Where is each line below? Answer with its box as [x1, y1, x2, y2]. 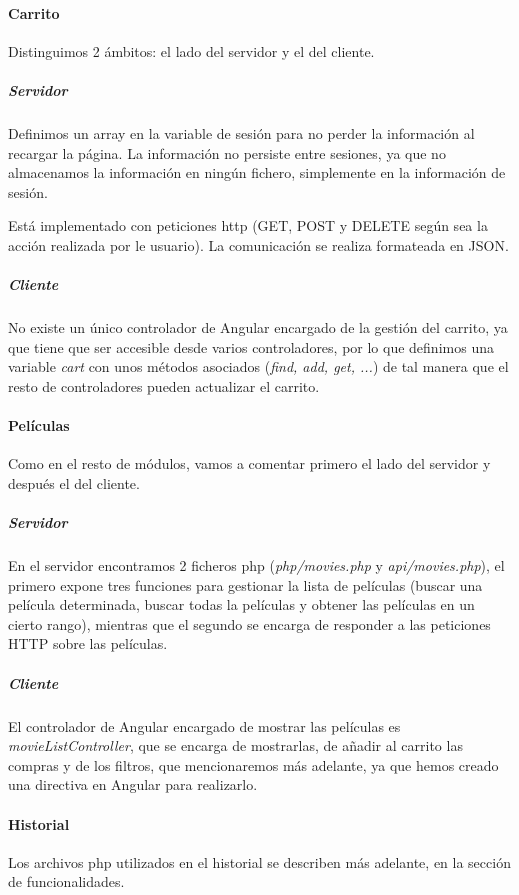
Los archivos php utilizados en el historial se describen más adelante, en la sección [8, 851, 511, 872]
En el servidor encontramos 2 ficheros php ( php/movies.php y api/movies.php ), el [8, 555, 505, 575]
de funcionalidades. [8, 871, 125, 892]
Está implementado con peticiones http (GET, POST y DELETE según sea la [8, 215, 488, 236]
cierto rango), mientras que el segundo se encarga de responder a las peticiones [8, 613, 491, 634]
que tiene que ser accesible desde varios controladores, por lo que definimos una [8, 336, 494, 357]
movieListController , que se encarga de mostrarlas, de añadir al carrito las [8, 735, 463, 756]
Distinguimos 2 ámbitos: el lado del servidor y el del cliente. [8, 40, 375, 61]
